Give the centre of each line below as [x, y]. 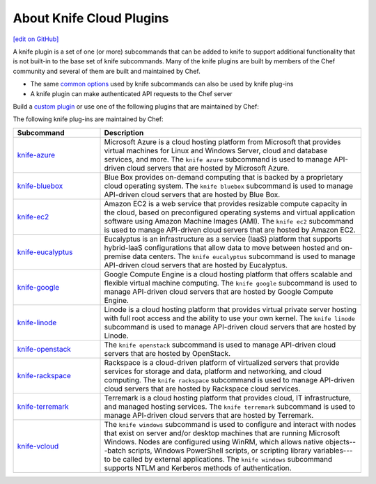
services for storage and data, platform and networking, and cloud [213, 371]
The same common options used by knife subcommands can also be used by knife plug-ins [162, 84]
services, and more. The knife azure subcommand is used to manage [218, 159]
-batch [115, 451]
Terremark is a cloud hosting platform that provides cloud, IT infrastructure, [228, 398]
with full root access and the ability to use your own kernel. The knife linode [229, 318]
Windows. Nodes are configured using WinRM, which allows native [214, 442]
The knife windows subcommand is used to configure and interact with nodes [230, 424]
